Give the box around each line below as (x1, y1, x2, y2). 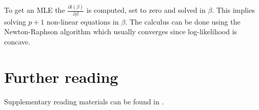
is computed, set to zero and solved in (86, 5, 206, 15)
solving (4, 16, 26, 27)
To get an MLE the (4, 5, 65, 15)
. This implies (212, 5, 255, 15)
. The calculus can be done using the (125, 16, 241, 27)
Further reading (4, 66, 118, 87)
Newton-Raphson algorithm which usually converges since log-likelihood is (4, 26, 237, 37)
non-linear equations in (46, 16, 119, 27)
